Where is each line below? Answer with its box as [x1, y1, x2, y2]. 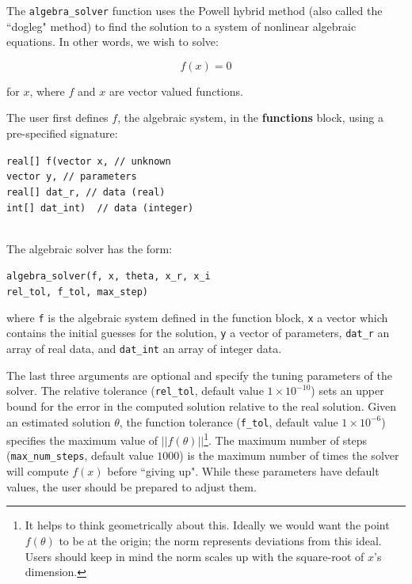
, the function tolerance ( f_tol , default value [119, 413, 338, 430]
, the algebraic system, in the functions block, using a [117, 109, 383, 126]
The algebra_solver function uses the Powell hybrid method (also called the [6, 2, 383, 18]
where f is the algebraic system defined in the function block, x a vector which [6, 309, 388, 325]
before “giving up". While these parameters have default [107, 463, 380, 480]
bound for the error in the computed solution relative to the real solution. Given [6, 397, 397, 414]
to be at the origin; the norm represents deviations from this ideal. [59, 532, 382, 548]
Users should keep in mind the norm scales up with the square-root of [25, 548, 364, 564]
